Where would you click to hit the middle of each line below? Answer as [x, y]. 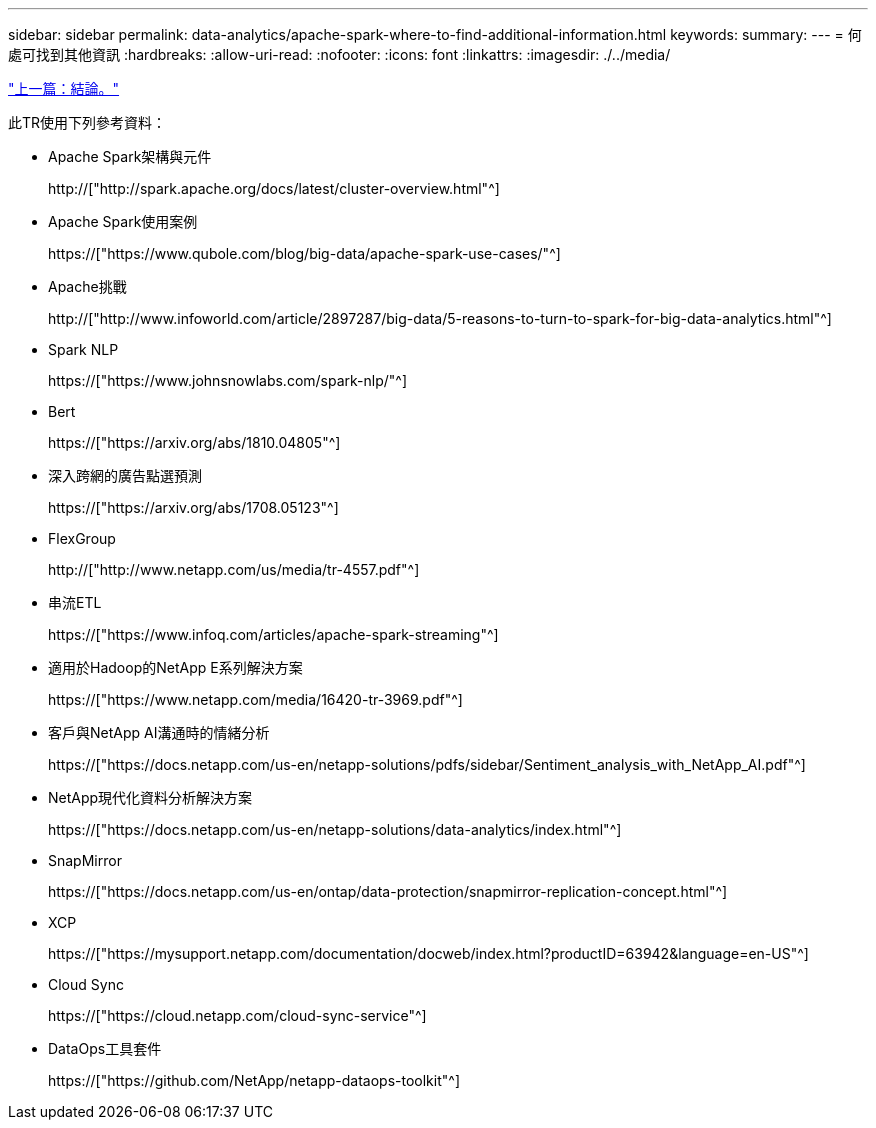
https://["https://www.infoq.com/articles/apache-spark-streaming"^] [273, 634]
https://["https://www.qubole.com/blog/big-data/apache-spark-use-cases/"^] [304, 253]
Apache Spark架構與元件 [130, 156]
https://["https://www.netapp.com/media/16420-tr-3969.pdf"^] [255, 699]
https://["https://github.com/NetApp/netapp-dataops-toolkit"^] [254, 1080]
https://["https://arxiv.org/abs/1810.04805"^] [194, 442]
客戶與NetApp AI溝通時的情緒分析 [159, 732]
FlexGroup [82, 538]
